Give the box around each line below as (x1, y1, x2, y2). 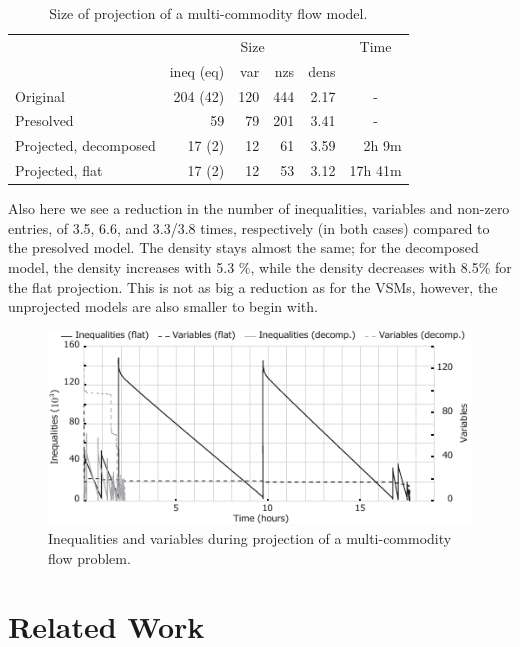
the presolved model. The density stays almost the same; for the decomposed (8, 237, 479, 258)
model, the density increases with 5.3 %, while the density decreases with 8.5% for (8, 256, 512, 277)
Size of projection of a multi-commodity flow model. (49, 3, 368, 23)
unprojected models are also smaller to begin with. (8, 296, 318, 317)
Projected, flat (15, 160, 103, 181)
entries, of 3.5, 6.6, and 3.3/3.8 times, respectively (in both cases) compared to (8, 217, 490, 238)
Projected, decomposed (15, 135, 156, 156)
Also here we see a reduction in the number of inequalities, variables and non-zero (8, 198, 510, 219)
